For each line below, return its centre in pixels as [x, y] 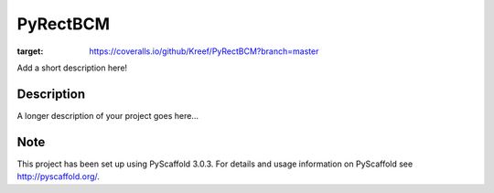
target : [30, 51]
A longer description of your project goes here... [107, 115]
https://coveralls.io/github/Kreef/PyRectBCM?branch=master [204, 51]
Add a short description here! [72, 68]
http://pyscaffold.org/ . [59, 177]
